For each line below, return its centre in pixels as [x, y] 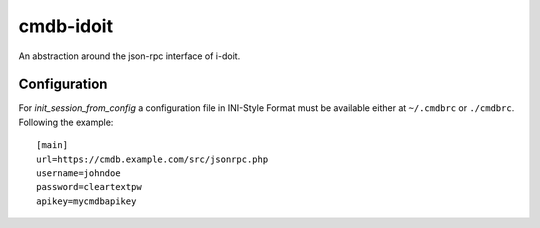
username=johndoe [78, 173]
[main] [52, 145]
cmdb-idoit [66, 26]
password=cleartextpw [89, 187]
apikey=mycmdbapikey [86, 201]
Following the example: [66, 122]
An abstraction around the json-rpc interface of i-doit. [129, 56]
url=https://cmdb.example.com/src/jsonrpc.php [152, 159]
